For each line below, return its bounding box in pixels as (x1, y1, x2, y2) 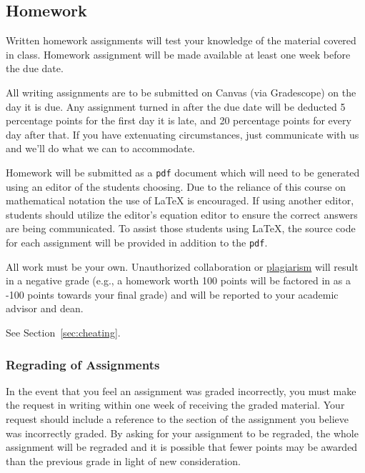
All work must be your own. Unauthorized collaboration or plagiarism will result (6, 259, 359, 274)
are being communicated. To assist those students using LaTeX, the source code (6, 221, 356, 236)
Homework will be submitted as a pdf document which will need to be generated (6, 164, 360, 179)
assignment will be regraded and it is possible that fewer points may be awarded (6, 439, 358, 454)
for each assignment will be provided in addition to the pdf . (6, 234, 268, 249)
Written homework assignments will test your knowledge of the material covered (6, 33, 356, 48)
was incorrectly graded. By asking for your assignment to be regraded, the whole (6, 425, 359, 440)
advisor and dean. (6, 301, 84, 316)
